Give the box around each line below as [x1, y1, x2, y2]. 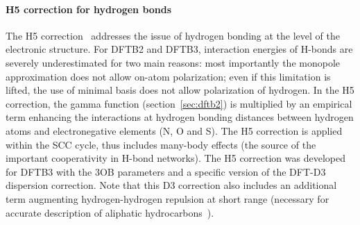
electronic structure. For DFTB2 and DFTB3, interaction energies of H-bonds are [6, 42, 353, 56]
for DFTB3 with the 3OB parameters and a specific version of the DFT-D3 [6, 164, 326, 178]
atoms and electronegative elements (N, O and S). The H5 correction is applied [6, 123, 343, 137]
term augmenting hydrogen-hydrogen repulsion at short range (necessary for [6, 191, 329, 206]
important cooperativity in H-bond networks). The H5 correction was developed [6, 151, 345, 165]
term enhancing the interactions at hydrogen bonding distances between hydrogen [6, 110, 354, 124]
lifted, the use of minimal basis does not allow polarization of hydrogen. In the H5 [6, 83, 354, 97]
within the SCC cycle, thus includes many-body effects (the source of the [6, 137, 316, 151]
